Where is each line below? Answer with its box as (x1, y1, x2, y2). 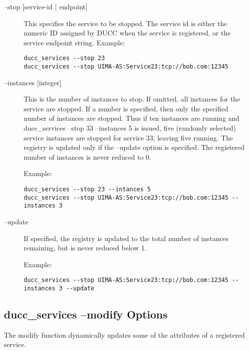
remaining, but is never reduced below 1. (24, 243, 147, 253)
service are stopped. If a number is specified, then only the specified (24, 103, 229, 113)
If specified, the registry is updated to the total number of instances (24, 233, 229, 243)
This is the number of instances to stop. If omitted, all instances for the (24, 94, 240, 104)
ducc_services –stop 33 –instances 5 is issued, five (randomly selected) (24, 123, 236, 133)
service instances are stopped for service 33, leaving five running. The (24, 132, 233, 142)
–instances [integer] (4, 77, 62, 87)
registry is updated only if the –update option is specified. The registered (24, 142, 245, 152)
